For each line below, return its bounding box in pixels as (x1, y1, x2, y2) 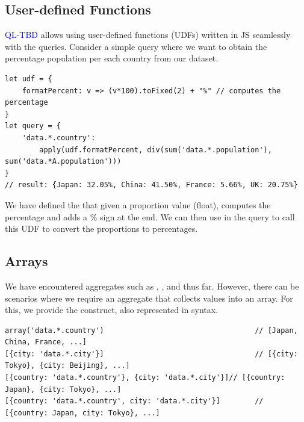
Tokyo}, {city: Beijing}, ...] (5, 361, 130, 370)
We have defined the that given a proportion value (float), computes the (5, 198, 271, 211)
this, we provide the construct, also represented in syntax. (5, 303, 219, 316)
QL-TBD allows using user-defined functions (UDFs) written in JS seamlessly (5, 28, 291, 41)
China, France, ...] (5, 338, 87, 347)
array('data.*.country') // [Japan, (5, 326, 298, 335)
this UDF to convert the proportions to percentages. (5, 222, 198, 235)
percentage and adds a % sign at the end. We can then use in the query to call (5, 210, 295, 223)
